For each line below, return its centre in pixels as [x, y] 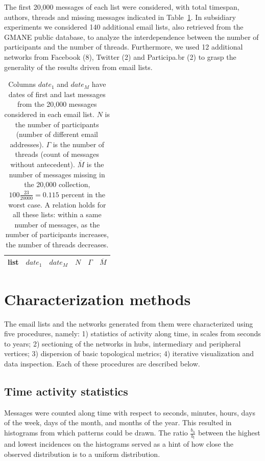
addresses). [27, 144]
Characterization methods [98, 299]
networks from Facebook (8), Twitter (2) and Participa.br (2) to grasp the [120, 56]
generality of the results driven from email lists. [78, 67]
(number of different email [57, 134]
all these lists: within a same [57, 214]
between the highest [229, 433]
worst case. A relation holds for [57, 204]
